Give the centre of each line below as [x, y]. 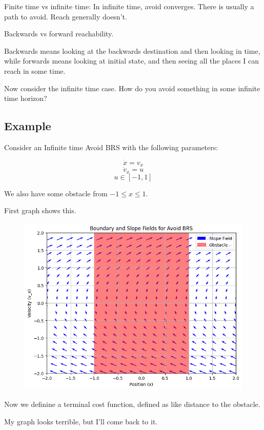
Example [28, 126]
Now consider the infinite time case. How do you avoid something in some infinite [132, 88]
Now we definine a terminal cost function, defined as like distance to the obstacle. [132, 404]
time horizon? [26, 98]
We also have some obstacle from [56, 193]
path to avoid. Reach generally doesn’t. [66, 16]
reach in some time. [35, 70]
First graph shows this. [40, 210]
